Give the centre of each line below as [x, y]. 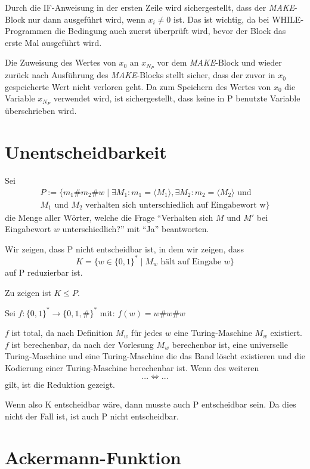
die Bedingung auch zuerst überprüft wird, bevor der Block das [170, 31]
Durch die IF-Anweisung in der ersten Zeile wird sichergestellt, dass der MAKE [150, 7]
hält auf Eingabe [191, 262]
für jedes [147, 333]
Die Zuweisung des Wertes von [61, 62]
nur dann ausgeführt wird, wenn [87, 19]
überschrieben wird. [41, 111]
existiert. [286, 333]
